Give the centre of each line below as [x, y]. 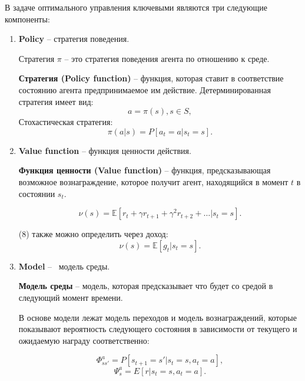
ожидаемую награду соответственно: [84, 340]
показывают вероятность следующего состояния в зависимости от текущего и [158, 329]
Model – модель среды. [64, 266]
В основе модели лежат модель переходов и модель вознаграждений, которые [158, 317]
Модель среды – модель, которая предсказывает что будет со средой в [146, 286]
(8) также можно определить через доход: [93, 234]
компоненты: [27, 19]
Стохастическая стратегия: [66, 122]
